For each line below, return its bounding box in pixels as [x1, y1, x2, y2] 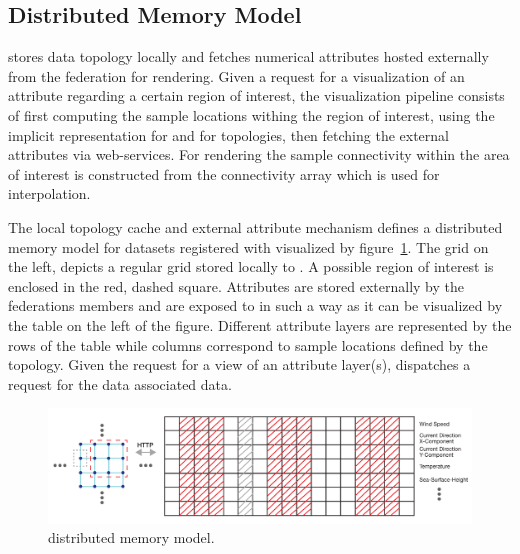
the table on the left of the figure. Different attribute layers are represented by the [8, 314, 512, 335]
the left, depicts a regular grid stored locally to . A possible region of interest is [8, 256, 494, 277]
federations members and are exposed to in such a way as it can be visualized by [8, 295, 503, 316]
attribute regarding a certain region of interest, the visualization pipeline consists [8, 85, 505, 106]
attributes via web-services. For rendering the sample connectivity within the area [8, 144, 510, 165]
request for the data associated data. [8, 373, 232, 394]
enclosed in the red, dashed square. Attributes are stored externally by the [8, 275, 465, 296]
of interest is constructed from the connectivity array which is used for [8, 163, 440, 184]
